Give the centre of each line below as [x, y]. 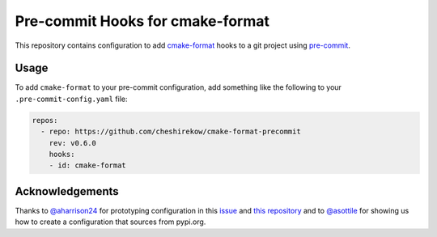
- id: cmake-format [88, 165]
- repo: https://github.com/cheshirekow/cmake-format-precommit [171, 132]
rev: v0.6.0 [73, 143]
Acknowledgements [67, 191]
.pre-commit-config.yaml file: [71, 99]
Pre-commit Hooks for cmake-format [142, 21]
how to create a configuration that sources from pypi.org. [110, 222]
